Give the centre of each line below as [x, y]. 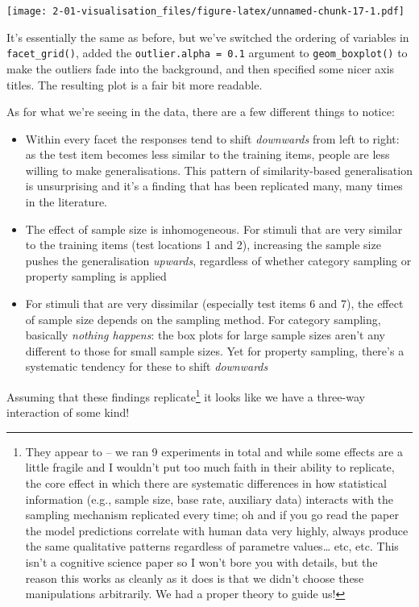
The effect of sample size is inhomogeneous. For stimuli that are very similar [214, 229]
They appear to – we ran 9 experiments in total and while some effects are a [214, 451]
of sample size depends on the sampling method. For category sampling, [203, 319]
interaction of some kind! [68, 412]
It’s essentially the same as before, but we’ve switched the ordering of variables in [208, 37]
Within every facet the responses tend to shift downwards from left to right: [212, 138]
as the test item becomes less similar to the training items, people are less [207, 154]
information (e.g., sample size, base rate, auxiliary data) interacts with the [209, 499]
